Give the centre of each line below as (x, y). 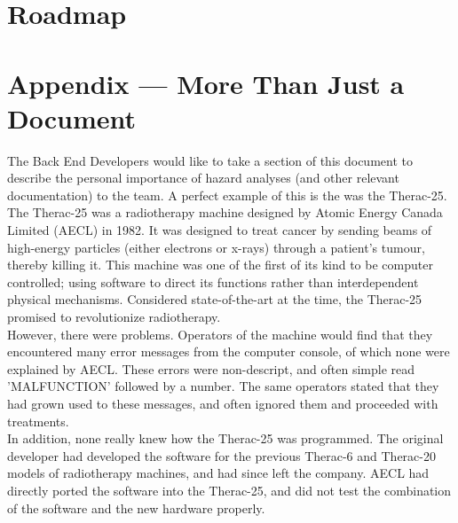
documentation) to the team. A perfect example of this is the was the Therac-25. (227, 195)
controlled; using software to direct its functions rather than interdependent (213, 281)
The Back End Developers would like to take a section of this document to (210, 160)
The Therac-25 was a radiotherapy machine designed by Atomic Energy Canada (225, 212)
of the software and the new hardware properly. (136, 507)
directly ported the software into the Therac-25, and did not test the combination (229, 490)
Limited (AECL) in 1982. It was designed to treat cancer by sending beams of (220, 230)
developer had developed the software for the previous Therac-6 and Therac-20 (221, 455)
